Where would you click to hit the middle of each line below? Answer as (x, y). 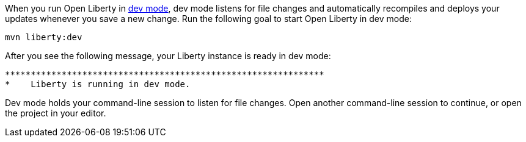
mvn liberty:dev (44, 37)
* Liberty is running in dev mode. (98, 84)
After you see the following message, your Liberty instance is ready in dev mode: (168, 56)
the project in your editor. (56, 113)
